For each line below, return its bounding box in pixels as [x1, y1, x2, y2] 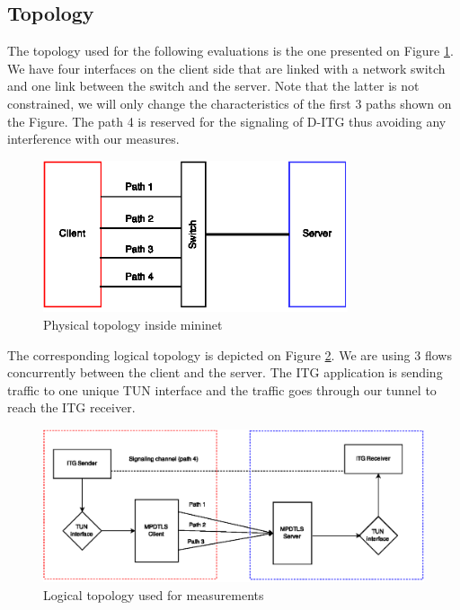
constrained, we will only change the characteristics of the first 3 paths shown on [7, 93, 452, 112]
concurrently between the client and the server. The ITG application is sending [7, 363, 443, 382]
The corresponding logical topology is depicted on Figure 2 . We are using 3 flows [7, 345, 452, 364]
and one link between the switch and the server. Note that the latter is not [7, 76, 420, 95]
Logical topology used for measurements [43, 585, 264, 604]
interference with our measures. [7, 129, 180, 148]
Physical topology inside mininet [43, 315, 223, 334]
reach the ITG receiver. [7, 398, 136, 417]
